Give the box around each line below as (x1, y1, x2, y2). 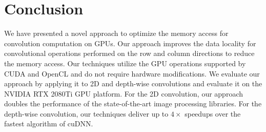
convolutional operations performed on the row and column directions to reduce (4, 48, 255, 59)
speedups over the (185, 108, 241, 119)
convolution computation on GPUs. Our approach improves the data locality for (4, 37, 256, 48)
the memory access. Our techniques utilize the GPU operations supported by (4, 58, 246, 68)
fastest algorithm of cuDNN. (4, 118, 93, 129)
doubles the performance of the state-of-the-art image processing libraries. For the (4, 98, 262, 109)
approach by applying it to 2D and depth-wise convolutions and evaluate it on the (4, 78, 262, 89)
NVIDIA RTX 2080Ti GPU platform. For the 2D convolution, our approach (4, 88, 243, 99)
